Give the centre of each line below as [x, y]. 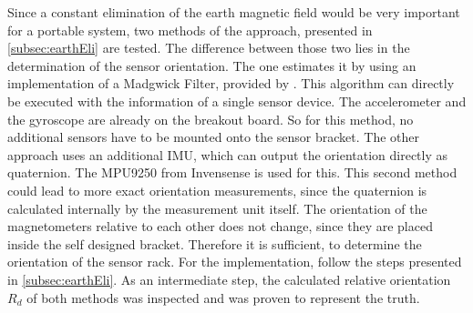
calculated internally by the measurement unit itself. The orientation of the [217, 208]
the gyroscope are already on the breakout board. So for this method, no [211, 119]
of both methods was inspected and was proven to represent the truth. [223, 297]
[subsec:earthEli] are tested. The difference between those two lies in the [209, 48]
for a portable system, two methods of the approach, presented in [190, 30]
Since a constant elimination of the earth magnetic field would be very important [234, 12]
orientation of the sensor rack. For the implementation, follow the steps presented [235, 262]
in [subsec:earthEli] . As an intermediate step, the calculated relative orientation [229, 279]
